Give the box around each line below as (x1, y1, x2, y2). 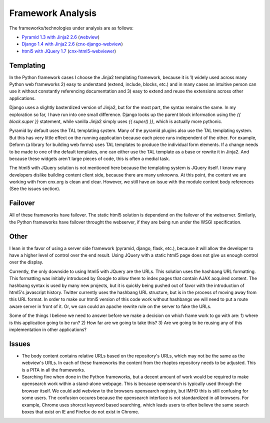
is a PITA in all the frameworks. (21, 366, 85, 372)
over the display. (9, 259, 43, 265)
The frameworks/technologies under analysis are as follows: (9, 25, 133, 31)
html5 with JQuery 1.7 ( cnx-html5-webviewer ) (21, 48, 116, 54)
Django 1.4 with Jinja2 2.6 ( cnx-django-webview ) (21, 41, 123, 47)
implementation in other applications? (9, 326, 87, 332)
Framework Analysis (9, 7, 97, 18)
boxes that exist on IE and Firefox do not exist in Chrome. (21, 409, 139, 415)
